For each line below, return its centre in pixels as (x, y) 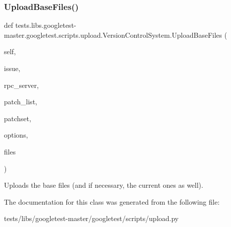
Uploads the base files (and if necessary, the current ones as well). (104, 185)
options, (16, 135)
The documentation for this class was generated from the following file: (112, 201)
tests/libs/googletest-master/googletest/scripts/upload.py (91, 218)
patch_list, (21, 102)
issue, (12, 68)
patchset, (18, 118)
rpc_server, (22, 85)
